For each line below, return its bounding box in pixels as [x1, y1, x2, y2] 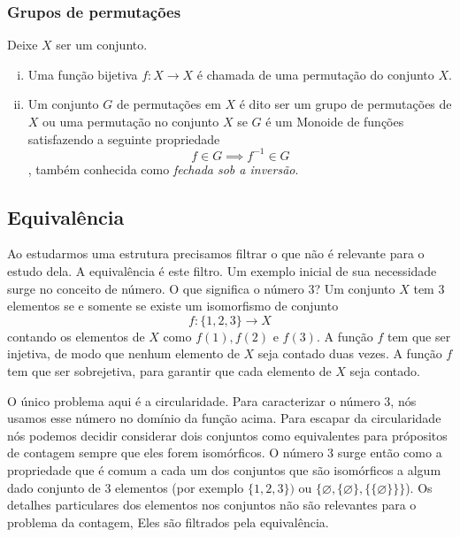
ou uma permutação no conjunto [42, 112, 219, 130]
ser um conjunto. [56, 35, 148, 54]
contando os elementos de [7, 326, 145, 345]
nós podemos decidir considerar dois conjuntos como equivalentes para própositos [7, 426, 448, 444]
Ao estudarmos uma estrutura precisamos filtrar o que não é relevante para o [7, 244, 425, 263]
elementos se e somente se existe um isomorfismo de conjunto [7, 296, 339, 315]
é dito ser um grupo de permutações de [239, 95, 452, 113]
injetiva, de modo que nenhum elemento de [7, 344, 240, 363]
